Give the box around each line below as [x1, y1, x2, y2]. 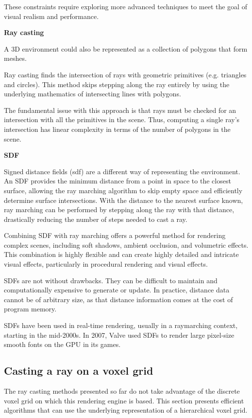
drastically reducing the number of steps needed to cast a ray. [4, 214, 187, 224]
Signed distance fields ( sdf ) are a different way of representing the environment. [4, 166, 240, 176]
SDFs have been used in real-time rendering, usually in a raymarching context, [4, 320, 238, 330]
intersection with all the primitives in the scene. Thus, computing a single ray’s [4, 114, 240, 125]
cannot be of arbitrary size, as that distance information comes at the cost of [4, 294, 233, 304]
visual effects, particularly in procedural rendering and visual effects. [4, 259, 208, 269]
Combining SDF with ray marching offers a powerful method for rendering [4, 230, 226, 240]
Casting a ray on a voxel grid [4, 363, 153, 378]
